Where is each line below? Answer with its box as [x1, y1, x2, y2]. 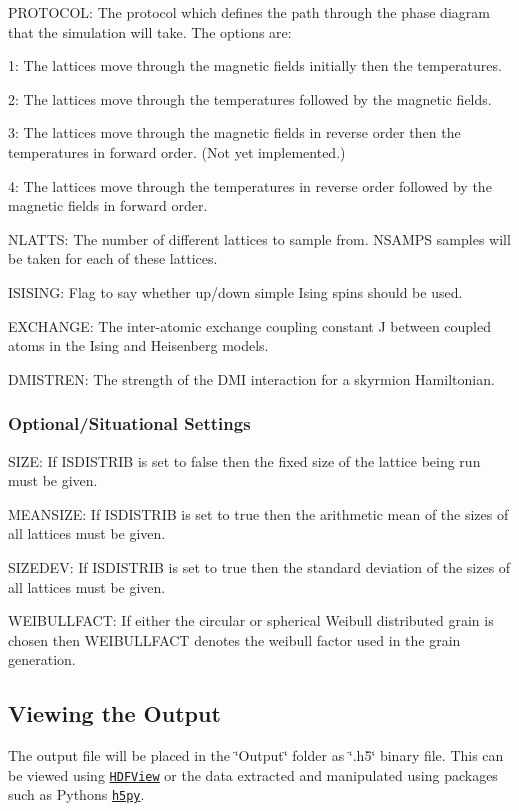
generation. [8, 649, 76, 670]
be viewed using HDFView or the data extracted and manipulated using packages [8, 764, 498, 785]
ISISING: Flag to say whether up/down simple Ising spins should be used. [8, 281, 463, 302]
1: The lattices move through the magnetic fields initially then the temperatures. [8, 55, 502, 76]
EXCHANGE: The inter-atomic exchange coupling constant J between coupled [8, 315, 491, 336]
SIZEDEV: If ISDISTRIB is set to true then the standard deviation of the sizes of [8, 556, 511, 577]
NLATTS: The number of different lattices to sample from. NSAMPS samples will [8, 228, 511, 249]
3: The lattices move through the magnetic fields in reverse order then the [8, 122, 461, 143]
